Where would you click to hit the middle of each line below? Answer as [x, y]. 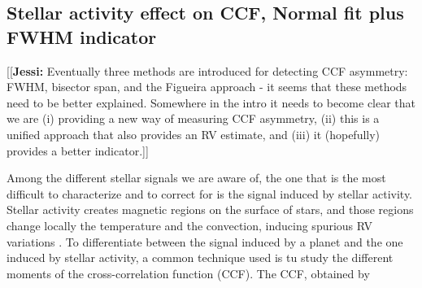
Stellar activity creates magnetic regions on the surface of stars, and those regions [210, 209]
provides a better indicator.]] [78, 150]
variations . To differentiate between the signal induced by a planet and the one [205, 241]
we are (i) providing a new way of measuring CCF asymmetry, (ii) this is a [193, 118]
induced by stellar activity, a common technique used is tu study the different [200, 257]
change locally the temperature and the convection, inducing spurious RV [190, 225]
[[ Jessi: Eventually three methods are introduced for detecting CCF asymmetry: [207, 70]
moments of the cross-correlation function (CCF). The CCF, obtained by [188, 273]
